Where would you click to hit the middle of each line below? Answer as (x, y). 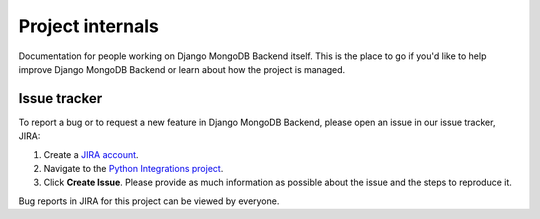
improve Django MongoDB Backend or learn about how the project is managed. (182, 69)
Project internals (88, 26)
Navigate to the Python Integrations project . (133, 169)
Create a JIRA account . (91, 154)
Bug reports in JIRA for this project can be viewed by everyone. (149, 201)
